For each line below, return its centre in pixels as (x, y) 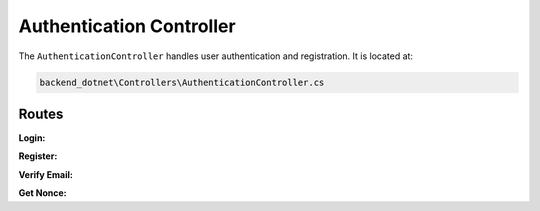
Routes (41, 113)
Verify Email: (46, 174)
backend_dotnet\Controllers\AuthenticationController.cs (182, 82)
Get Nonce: (42, 193)
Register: (38, 156)
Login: (32, 138)
